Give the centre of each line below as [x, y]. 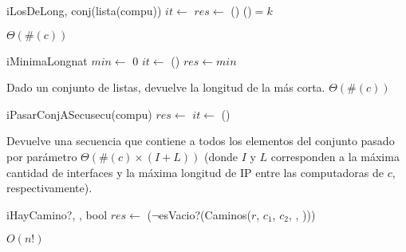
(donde [221, 156]
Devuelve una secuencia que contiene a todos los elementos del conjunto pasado [201, 141]
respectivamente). [49, 188]
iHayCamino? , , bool [57, 214]
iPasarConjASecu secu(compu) [79, 114]
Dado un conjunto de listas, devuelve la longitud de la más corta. [166, 87]
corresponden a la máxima [335, 156]
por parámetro [42, 156]
